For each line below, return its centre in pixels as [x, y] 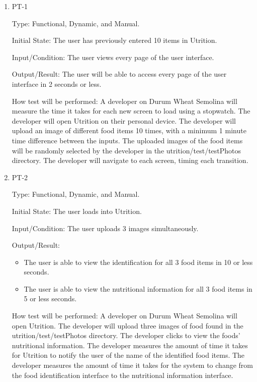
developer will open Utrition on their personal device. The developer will [124, 120]
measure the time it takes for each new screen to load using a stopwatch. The [131, 111]
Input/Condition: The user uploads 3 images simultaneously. [105, 228]
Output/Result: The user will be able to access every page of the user [119, 74]
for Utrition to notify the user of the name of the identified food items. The [128, 355]
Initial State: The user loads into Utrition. [77, 211]
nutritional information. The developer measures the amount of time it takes [130, 345]
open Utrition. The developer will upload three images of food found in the [127, 325]
